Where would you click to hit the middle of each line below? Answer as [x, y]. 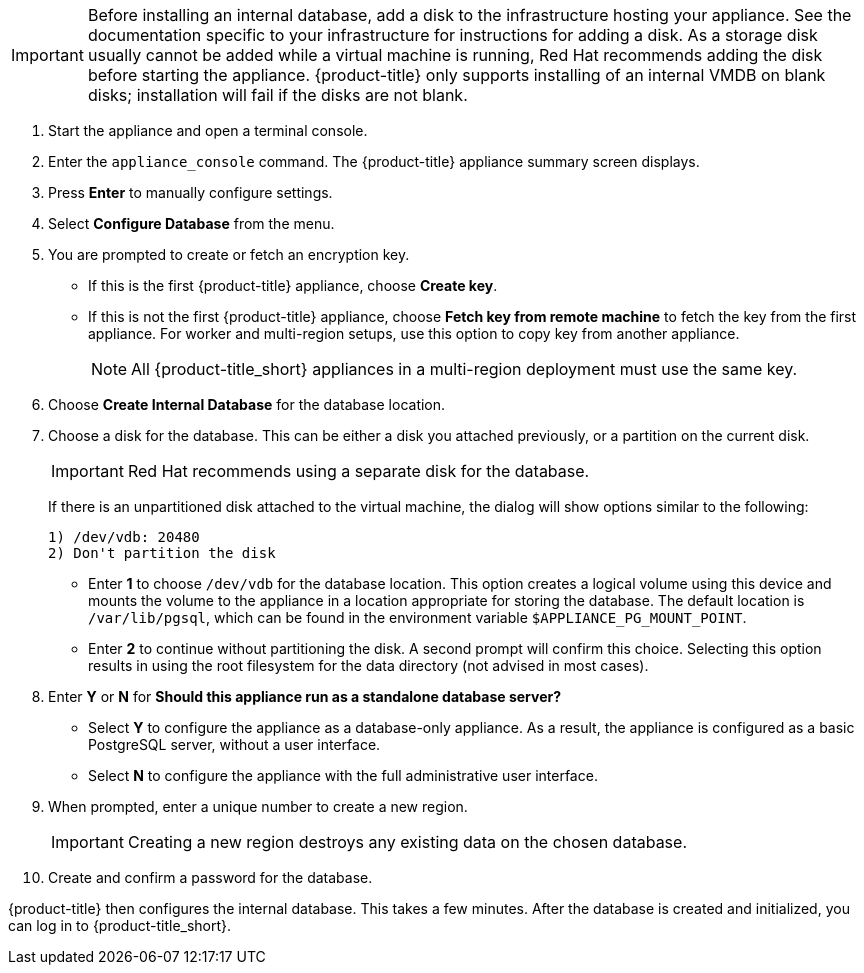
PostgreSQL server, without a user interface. [234, 744]
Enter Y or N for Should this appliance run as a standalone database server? [305, 696]
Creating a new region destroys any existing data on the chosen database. [407, 842]
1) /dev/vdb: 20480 [124, 537]
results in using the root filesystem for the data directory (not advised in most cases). [368, 665]
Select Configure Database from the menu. [191, 223]
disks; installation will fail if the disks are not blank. [277, 95]
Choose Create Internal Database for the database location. [247, 404]
